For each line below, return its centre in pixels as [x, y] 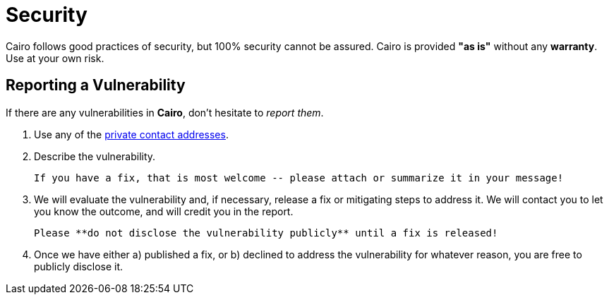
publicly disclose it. [79, 266]
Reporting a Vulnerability [96, 85]
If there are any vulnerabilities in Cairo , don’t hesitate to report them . [165, 112]
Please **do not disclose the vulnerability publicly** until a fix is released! [266, 233]
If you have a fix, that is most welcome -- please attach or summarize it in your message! [299, 178]
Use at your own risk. [55, 58]
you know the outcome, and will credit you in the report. [164, 211]
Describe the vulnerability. [95, 156]
